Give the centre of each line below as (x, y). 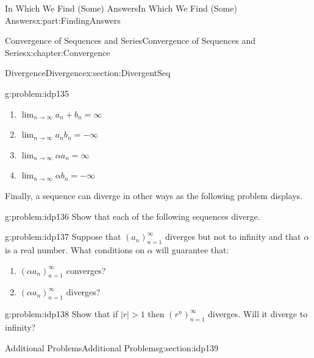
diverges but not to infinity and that (233, 237)
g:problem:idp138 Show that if (62, 314)
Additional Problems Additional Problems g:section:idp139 (112, 347)
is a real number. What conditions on (75, 249)
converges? (86, 270)
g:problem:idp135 (37, 93)
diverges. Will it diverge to (258, 314)
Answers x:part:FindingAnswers (63, 20)
